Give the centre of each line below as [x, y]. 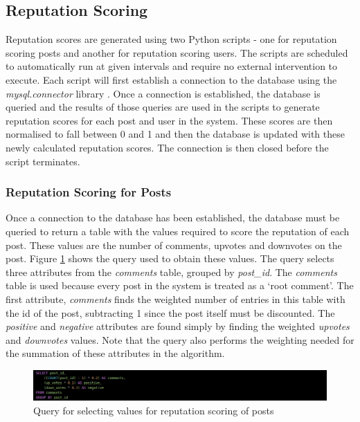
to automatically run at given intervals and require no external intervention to [172, 66]
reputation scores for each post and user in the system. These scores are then [169, 120]
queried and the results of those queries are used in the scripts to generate [163, 107]
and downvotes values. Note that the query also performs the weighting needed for [180, 339]
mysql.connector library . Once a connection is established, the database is [163, 93]
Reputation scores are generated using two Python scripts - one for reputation [171, 39]
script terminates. [43, 161]
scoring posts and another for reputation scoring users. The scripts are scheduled [177, 52]
